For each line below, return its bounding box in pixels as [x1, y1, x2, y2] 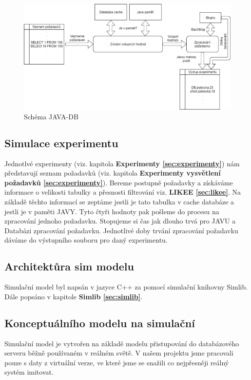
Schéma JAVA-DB [24, 111, 78, 121]
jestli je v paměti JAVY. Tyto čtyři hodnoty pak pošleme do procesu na [4, 206, 219, 216]
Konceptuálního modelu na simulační [4, 315, 195, 330]
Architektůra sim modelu [4, 259, 134, 274]
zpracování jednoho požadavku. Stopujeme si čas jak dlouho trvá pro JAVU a [4, 216, 236, 226]
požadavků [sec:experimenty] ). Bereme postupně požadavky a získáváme [4, 177, 233, 187]
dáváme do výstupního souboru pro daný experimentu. [4, 235, 168, 245]
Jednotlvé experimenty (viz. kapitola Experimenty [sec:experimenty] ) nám [4, 158, 240, 168]
